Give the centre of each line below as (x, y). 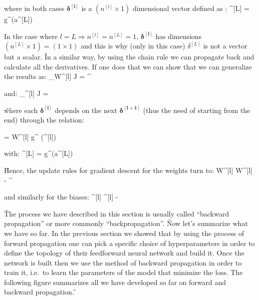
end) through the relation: (44, 120)
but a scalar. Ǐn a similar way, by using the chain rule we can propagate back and (129, 57)
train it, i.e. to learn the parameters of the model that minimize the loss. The (123, 272)
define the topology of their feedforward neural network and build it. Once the (124, 253)
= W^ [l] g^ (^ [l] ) (30, 136)
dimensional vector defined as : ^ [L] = (191, 8)
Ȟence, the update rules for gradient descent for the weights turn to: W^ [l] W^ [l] (128, 170)
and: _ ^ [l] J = (26, 93)
